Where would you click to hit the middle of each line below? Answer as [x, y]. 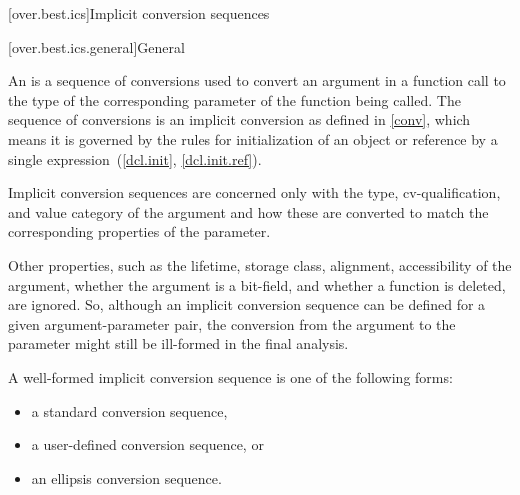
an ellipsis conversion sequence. [126, 477]
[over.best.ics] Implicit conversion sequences [139, 13]
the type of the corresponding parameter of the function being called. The [234, 99]
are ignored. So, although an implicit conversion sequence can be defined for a [247, 304]
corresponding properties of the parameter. [139, 231]
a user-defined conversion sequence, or [147, 444]
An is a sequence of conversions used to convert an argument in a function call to [257, 80]
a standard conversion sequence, [129, 410]
